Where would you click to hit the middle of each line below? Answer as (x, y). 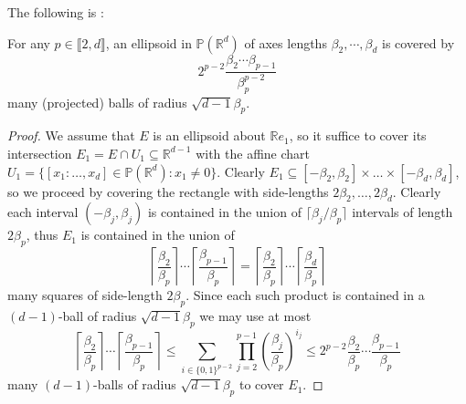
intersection (40, 153)
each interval (43, 212)
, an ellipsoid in (148, 42)
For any (29, 42)
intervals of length (402, 212)
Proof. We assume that (71, 135)
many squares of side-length (85, 295)
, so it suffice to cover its (358, 135)
